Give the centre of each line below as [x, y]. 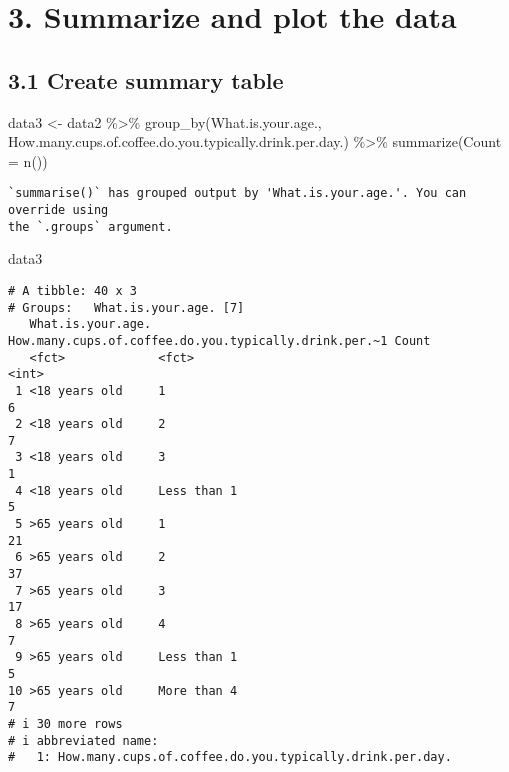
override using [58, 210]
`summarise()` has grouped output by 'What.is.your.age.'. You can [237, 193]
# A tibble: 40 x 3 [72, 290]
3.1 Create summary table [146, 79]
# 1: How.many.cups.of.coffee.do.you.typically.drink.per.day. [230, 757]
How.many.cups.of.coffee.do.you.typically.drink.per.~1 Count [219, 340]
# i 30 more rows [65, 723]
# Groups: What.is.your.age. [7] [126, 307]
